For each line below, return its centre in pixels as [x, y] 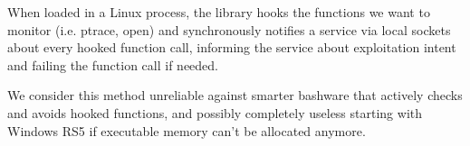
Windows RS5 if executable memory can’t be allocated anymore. [187, 130]
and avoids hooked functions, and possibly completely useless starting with [215, 112]
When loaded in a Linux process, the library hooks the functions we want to [219, 12]
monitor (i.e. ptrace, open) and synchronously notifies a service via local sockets [229, 29]
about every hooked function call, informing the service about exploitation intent [232, 47]
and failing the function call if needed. [113, 64]
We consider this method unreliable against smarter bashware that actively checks [235, 95]
